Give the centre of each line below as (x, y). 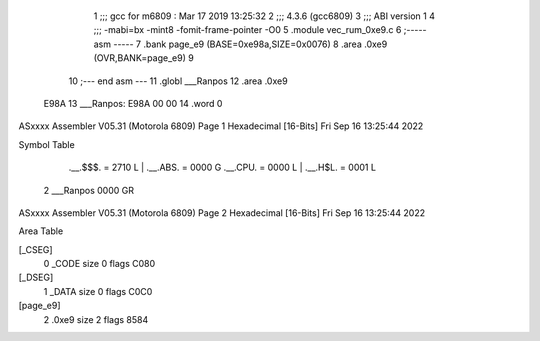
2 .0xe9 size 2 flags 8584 (96, 319)
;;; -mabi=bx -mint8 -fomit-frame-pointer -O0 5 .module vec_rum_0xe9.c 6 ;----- (260, 30)
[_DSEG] (36, 277)
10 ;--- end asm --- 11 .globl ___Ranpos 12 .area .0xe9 (178, 81)
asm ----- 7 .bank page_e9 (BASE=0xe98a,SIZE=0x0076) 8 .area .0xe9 (240, 44)
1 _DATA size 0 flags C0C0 (98, 291)
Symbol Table (46, 144)
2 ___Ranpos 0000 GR (89, 190)
